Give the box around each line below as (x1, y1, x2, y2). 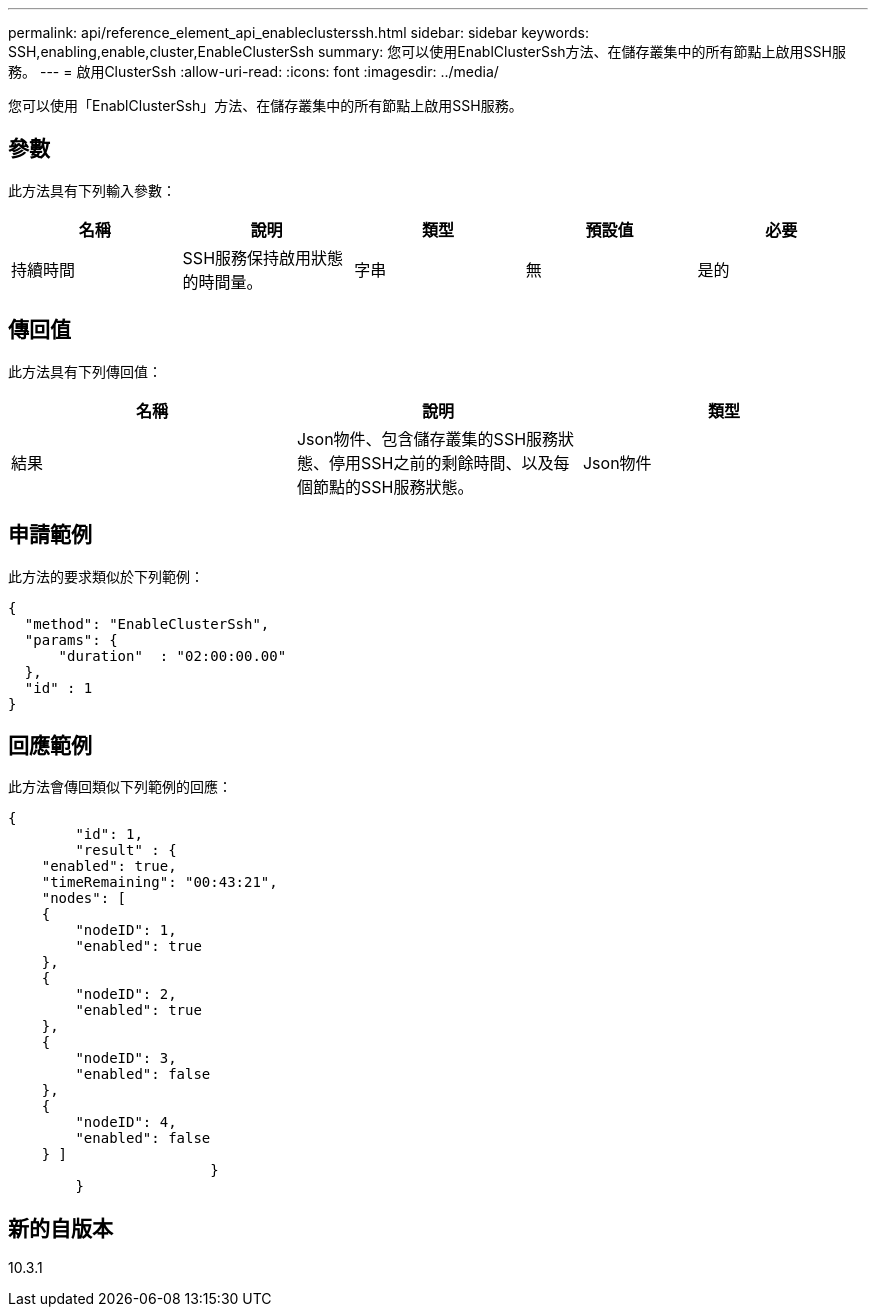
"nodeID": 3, (75, 1050, 177, 1067)
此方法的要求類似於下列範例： (8, 567, 204, 585)
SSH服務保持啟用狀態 (182, 247, 344, 268)
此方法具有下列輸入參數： (8, 181, 176, 199)
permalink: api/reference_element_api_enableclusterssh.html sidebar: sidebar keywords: (8, 24, 589, 41)
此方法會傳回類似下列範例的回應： (8, 778, 232, 796)
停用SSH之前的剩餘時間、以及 (328, 452, 554, 473)
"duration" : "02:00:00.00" (58, 647, 287, 664)
